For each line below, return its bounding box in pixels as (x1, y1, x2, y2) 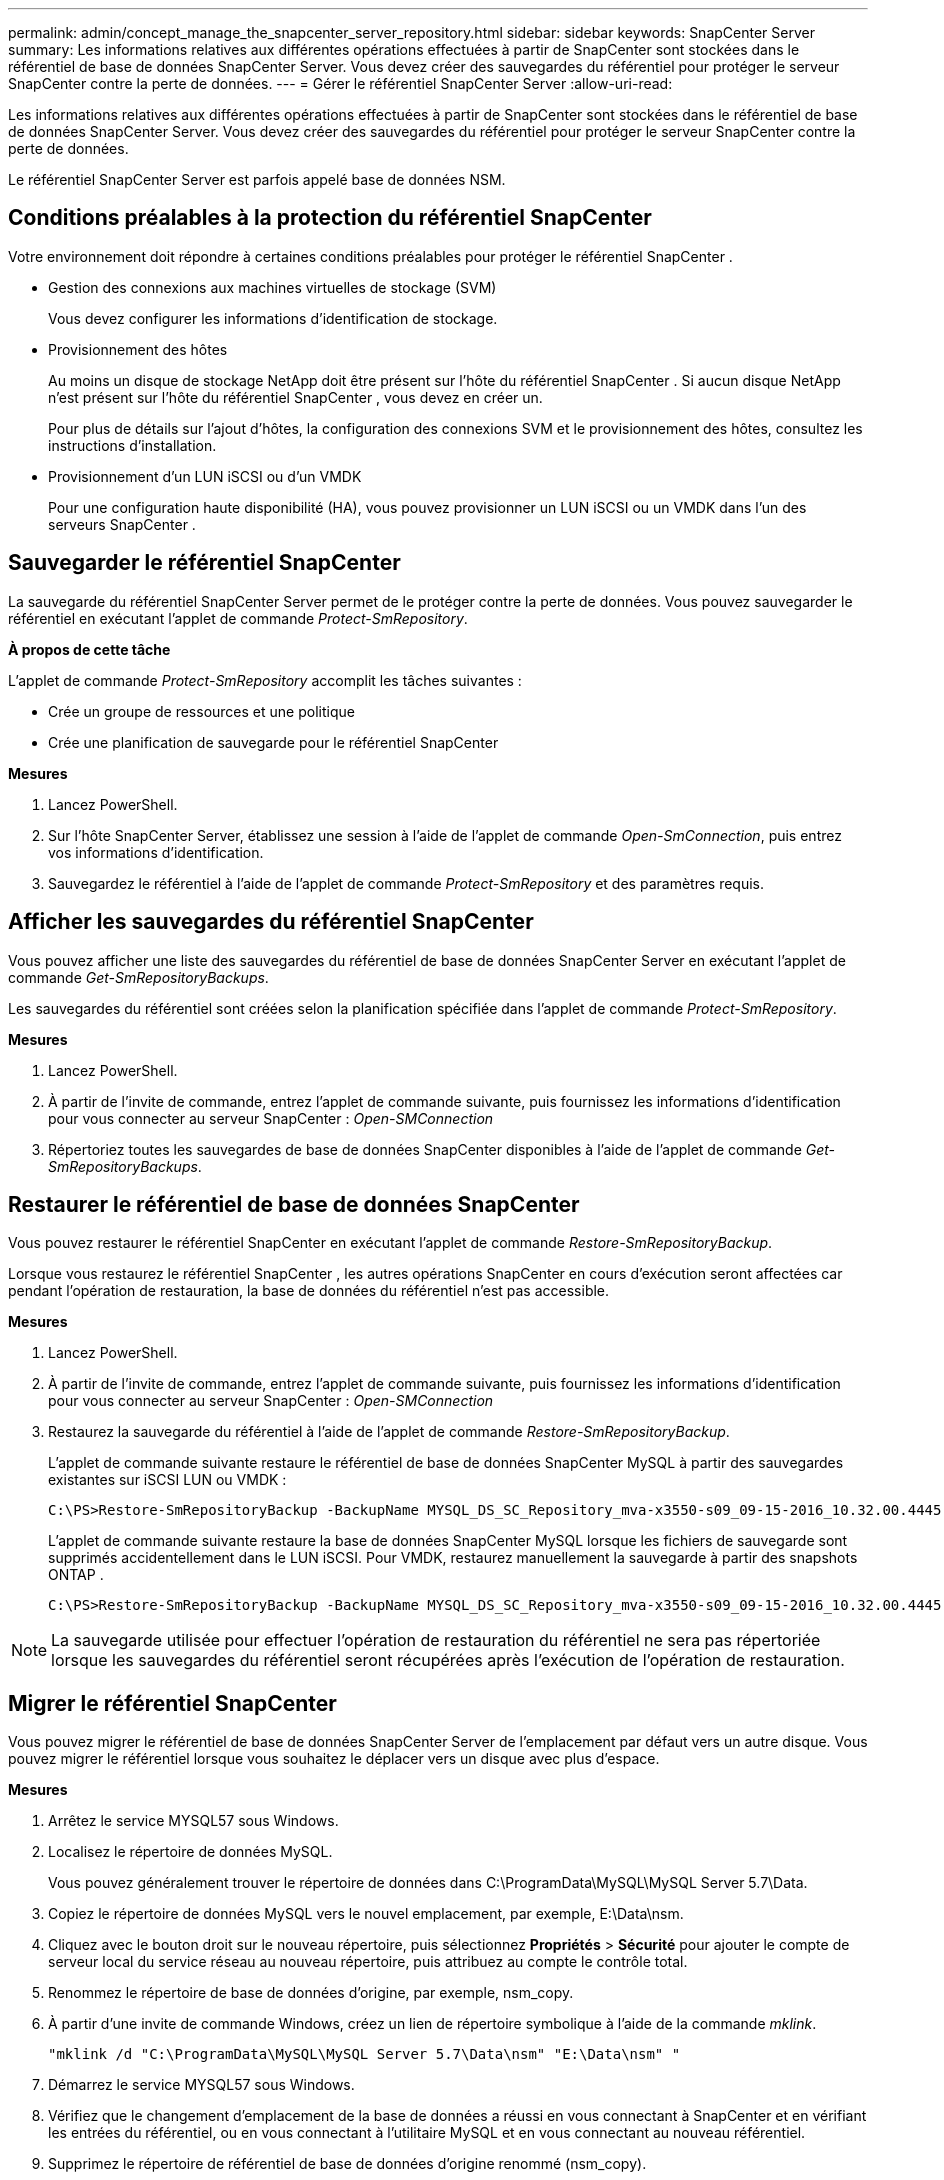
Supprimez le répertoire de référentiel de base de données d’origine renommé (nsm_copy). (48, 2155, 647, 2173)
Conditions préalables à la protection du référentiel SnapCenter (8, 205, 652, 231)
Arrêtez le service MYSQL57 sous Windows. (48, 1812, 339, 1830)
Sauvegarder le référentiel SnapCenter (8, 550, 401, 576)
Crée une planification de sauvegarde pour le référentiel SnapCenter (48, 733, 499, 751)
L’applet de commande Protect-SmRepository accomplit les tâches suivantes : (8, 671, 522, 689)
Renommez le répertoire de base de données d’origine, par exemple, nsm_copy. (48, 1984, 574, 2002)
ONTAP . (48, 1566, 104, 1584)
